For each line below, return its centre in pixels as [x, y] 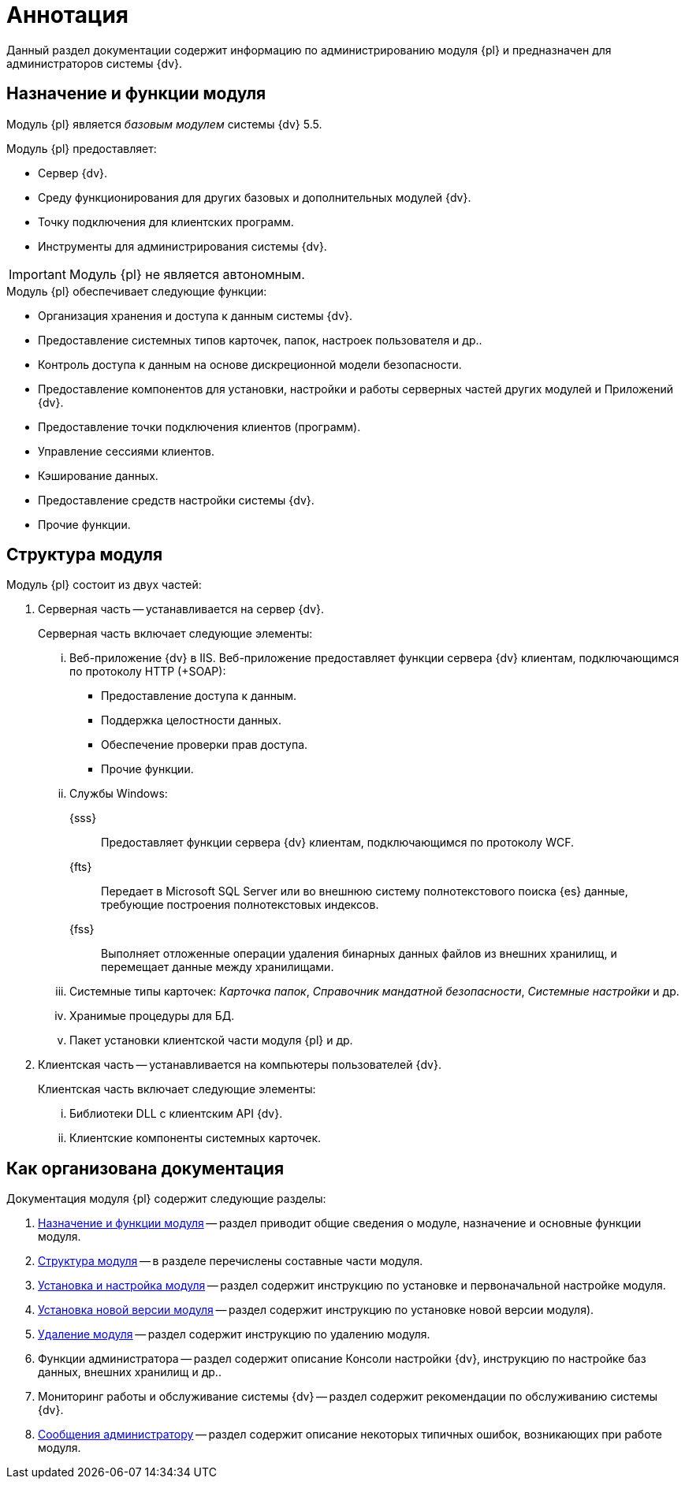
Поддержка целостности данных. [191, 720]
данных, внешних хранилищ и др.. [130, 1372]
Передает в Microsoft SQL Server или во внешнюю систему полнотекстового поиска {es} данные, [365, 891]
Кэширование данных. [98, 475]
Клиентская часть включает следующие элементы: [177, 1089]
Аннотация [67, 15]
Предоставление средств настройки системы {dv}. [176, 500]
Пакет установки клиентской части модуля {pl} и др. [211, 1040]
